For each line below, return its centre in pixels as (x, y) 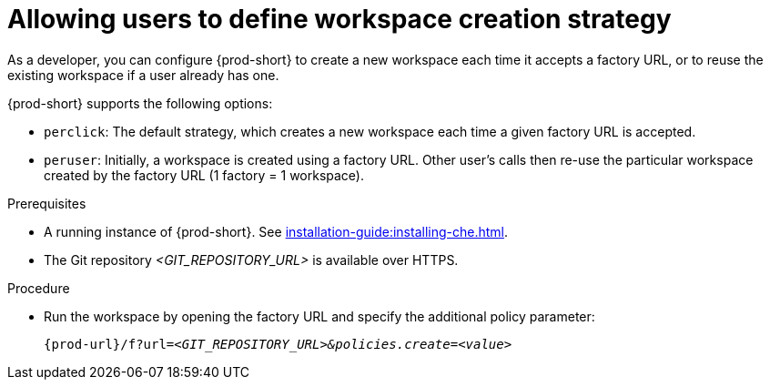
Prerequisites (47, 203)
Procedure (39, 288)
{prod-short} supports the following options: (140, 103)
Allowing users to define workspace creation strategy (339, 19)
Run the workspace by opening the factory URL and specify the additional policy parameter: (319, 316)
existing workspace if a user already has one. (143, 75)
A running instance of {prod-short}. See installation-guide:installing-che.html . (276, 231)
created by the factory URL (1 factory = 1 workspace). (204, 175)
